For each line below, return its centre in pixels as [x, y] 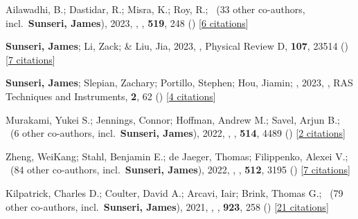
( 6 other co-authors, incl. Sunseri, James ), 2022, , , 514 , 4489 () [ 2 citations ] [178, 133]
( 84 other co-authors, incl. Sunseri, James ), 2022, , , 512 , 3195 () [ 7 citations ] [180, 170]
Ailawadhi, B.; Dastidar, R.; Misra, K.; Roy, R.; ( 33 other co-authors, [155, 9]
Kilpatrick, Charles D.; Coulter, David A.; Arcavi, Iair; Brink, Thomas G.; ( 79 [174, 192]
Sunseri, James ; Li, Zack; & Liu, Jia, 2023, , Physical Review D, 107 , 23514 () [177, 46]
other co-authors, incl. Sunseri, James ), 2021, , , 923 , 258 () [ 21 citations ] [167, 206]
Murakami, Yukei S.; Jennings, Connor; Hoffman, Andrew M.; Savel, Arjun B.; [173, 119]
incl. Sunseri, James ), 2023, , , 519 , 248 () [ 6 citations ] [127, 22]
